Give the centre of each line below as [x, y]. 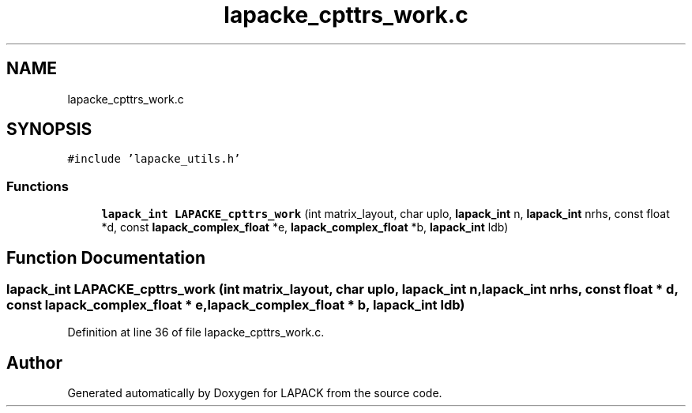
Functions [38, 186]
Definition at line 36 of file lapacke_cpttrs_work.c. [196, 332]
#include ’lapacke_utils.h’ [154, 159]
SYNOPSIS [49, 130]
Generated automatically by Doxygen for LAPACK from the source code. [255, 393]
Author [34, 362]
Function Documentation [106, 257]
